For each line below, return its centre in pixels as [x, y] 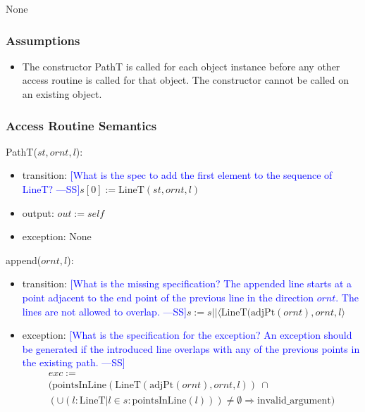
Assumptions [43, 40]
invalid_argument [294, 401]
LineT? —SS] [51, 189]
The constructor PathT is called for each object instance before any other [181, 66]
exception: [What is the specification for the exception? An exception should [187, 335]
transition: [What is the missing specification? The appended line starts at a [187, 283]
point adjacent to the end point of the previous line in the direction [168, 297]
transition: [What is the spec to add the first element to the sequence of [177, 175]
